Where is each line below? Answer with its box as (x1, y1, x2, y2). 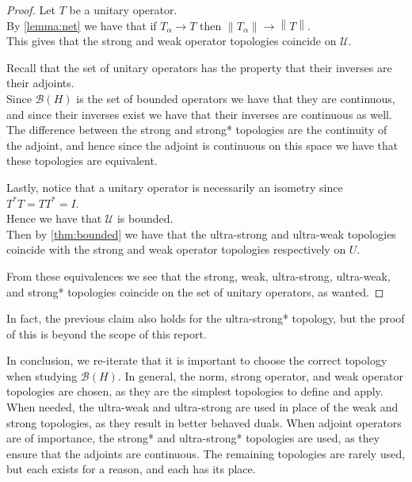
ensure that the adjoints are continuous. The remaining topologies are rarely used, (6, 445, 406, 461)
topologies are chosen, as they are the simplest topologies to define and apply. (6, 383, 383, 400)
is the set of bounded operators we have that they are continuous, (76, 90, 395, 106)
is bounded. (116, 210, 174, 227)
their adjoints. (6, 75, 74, 91)
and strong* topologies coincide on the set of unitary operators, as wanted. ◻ (6, 283, 384, 300)
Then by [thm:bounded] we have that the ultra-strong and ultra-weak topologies (6, 225, 396, 242)
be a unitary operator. (69, 2, 177, 17)
